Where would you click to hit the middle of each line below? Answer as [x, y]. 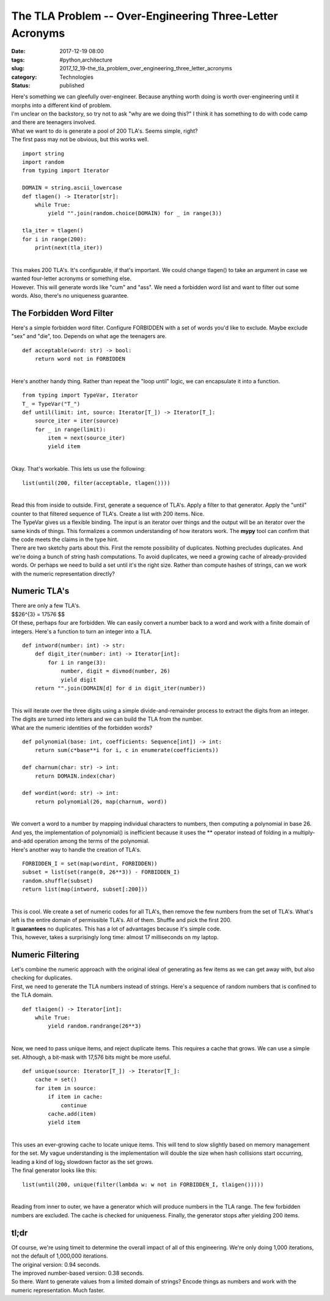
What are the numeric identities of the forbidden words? [82, 728]
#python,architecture [86, 60]
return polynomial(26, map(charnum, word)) [101, 802]
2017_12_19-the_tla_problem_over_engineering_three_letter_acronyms [146, 68]
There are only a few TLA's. [46, 606]
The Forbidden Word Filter [62, 313]
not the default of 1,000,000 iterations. [60, 1256]
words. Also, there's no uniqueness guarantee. [70, 295]
